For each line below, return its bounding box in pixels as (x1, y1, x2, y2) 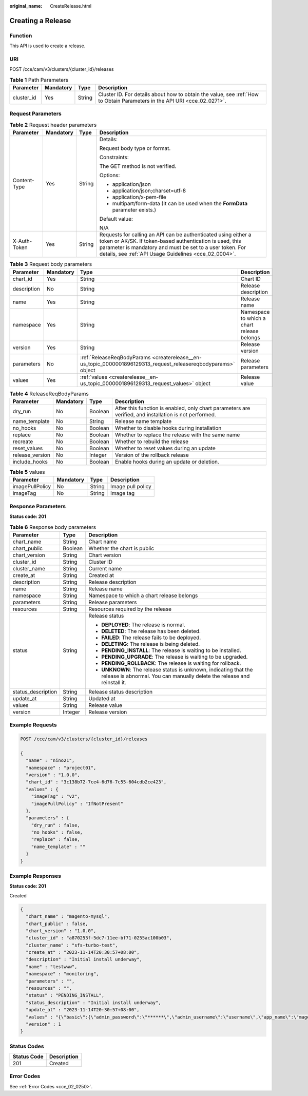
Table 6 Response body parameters (9, 524, 97, 531)
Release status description (88, 688, 153, 695)
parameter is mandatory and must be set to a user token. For (99, 244, 246, 251)
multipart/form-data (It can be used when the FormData (112, 200, 248, 207)
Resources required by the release (88, 605, 172, 612)
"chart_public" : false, (26, 920, 88, 927)
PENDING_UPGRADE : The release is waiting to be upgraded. (101, 653, 248, 660)
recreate (12, 438, 33, 445)
